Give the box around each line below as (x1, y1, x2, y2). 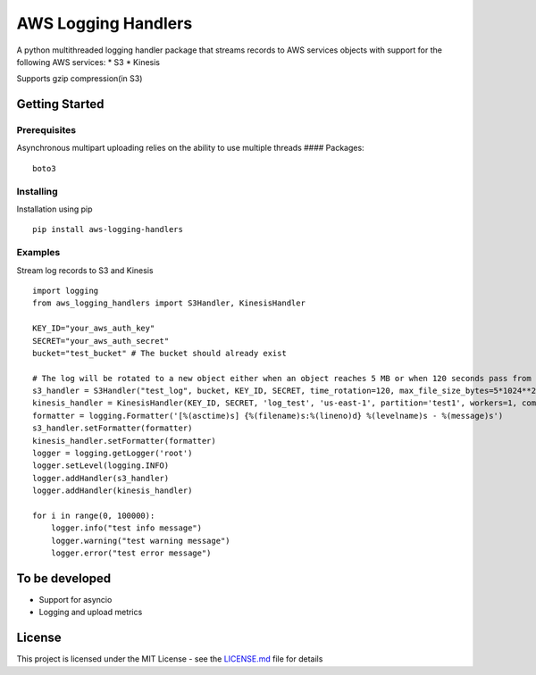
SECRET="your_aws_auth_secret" (32, 336, 170, 346)
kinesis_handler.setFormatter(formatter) (32, 436, 216, 446)
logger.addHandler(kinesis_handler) (32, 486, 193, 496)
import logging (32, 286, 99, 296)
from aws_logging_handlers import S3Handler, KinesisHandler (32, 298, 306, 308)
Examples (16, 246, 61, 259)
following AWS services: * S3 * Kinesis (16, 56, 161, 67)
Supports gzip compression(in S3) (16, 73, 143, 84)
